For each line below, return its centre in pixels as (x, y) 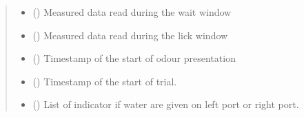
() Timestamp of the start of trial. (105, 81)
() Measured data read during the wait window (132, 12)
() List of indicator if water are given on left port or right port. (166, 104)
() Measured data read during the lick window (130, 35)
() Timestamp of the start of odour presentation (134, 58)
